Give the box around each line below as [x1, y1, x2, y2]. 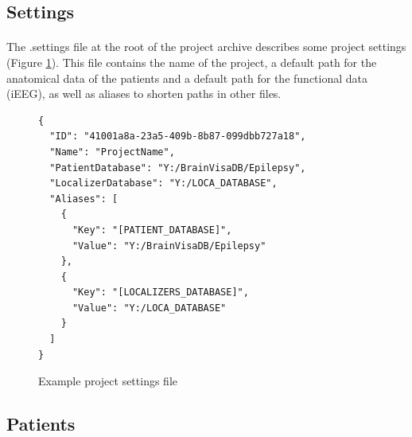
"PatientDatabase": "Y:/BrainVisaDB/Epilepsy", [49, 162, 306, 174]
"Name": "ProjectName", [49, 146, 175, 158]
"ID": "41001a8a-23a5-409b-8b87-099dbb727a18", [49, 131, 306, 142]
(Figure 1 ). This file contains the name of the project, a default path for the [6, 53, 377, 70]
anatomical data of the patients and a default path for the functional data [6, 69, 368, 86]
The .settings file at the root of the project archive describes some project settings [6, 38, 406, 55]
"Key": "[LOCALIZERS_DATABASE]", [72, 287, 249, 298]
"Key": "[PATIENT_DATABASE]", [72, 224, 232, 236]
